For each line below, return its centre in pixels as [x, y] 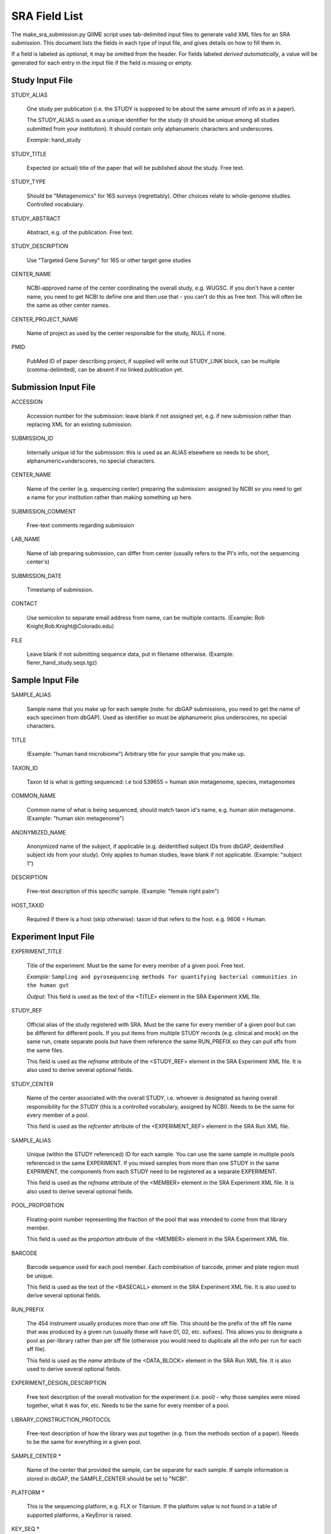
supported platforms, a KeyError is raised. [79, 1515]
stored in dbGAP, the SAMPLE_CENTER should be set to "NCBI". [108, 1478]
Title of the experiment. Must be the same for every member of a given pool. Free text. [136, 965]
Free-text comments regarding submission [80, 525]
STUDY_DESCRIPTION [40, 246]
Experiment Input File [53, 937]
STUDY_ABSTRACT [36, 218]
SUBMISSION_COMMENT [44, 511]
